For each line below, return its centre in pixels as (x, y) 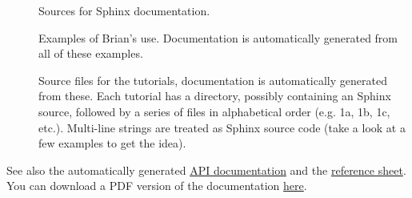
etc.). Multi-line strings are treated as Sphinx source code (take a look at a (222, 127)
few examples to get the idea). (112, 143)
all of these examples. (91, 53)
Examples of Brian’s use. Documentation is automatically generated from (218, 37)
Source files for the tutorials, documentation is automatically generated (213, 80)
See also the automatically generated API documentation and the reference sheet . (206, 170)
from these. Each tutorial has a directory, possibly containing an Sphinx (215, 96)
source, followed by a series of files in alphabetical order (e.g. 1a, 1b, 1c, (214, 111)
